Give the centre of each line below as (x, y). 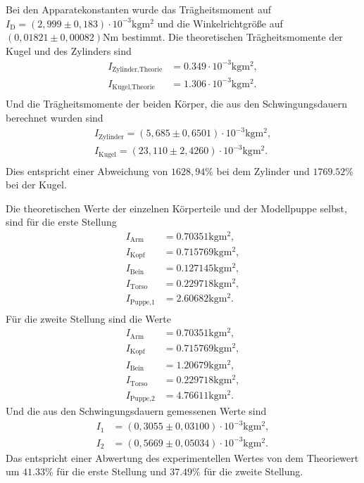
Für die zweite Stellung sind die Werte (88, 318)
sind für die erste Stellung (61, 222)
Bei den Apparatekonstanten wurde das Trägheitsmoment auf (138, 9)
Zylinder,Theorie (137, 70)
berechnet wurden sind (55, 117)
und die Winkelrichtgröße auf (220, 23)
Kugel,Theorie (133, 88)
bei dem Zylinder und (263, 170)
